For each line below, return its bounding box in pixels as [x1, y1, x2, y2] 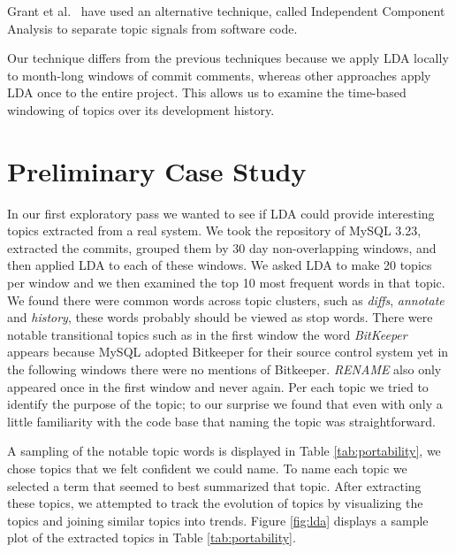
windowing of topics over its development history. [7, 100, 275, 119]
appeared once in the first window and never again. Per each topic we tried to [7, 377, 429, 396]
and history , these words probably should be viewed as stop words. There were [7, 308, 433, 326]
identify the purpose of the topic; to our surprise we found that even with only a [7, 395, 443, 413]
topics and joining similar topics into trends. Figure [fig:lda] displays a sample [7, 511, 429, 529]
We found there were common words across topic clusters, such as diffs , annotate [7, 290, 445, 309]
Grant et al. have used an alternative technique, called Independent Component [7, 2, 445, 19]
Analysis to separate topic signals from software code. [7, 19, 298, 37]
